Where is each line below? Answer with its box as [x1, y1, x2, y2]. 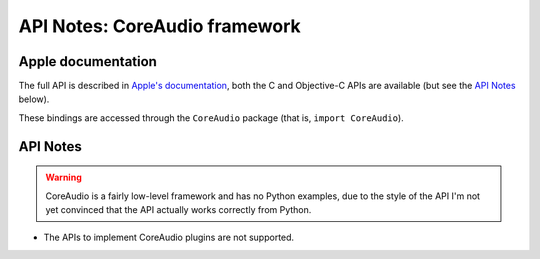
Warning [45, 171, 82, 184]
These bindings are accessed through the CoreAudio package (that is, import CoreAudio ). [18, 111, 404, 124]
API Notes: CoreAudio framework [18, 15, 302, 37]
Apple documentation [18, 53, 157, 70]
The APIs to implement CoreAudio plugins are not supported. [43, 231, 295, 244]
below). [18, 93, 50, 105]
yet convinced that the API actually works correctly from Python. [45, 204, 312, 216]
